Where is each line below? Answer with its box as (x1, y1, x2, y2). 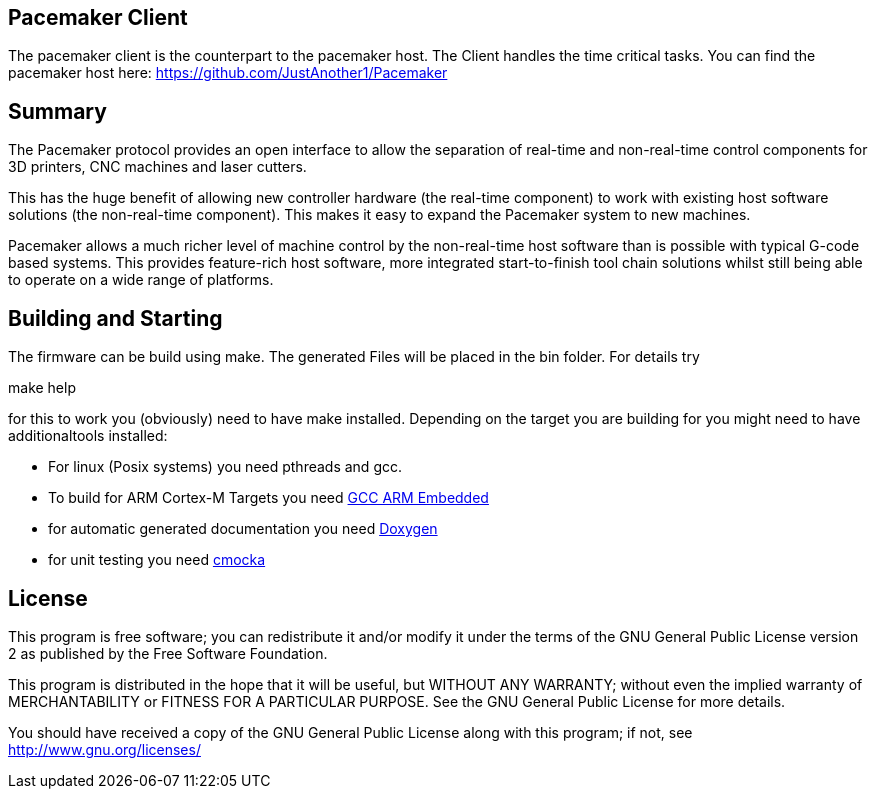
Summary (8, 98, 107, 124)
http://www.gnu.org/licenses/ (8, 740, 201, 758)
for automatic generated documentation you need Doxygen (48, 520, 438, 538)
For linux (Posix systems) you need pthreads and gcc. (48, 458, 402, 476)
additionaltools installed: (8, 427, 168, 445)
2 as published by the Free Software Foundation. (8, 644, 328, 662)
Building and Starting (8, 305, 223, 331)
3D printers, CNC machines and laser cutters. (8, 158, 307, 176)
